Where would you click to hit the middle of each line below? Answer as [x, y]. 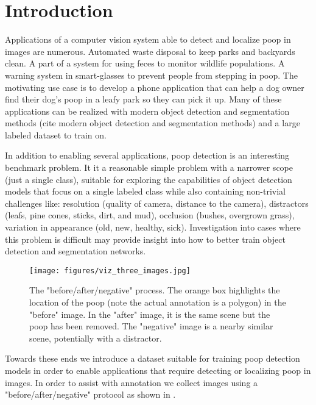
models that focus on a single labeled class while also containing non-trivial [145, 191]
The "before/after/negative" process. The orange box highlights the [155, 290]
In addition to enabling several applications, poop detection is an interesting [147, 155]
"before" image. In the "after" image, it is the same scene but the [150, 314]
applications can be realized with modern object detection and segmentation [147, 111]
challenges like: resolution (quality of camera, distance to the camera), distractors [157, 203]
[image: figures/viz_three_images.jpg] [110, 271]
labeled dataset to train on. [56, 134]
